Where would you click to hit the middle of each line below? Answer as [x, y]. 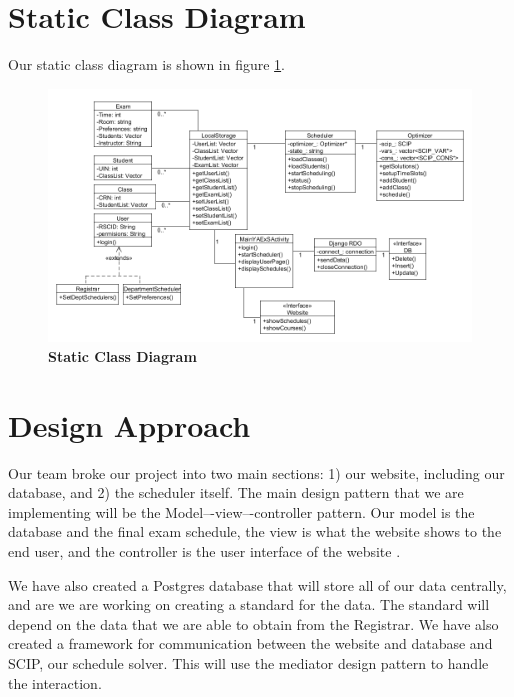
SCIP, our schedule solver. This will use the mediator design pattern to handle [248, 662]
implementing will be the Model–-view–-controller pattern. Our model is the [241, 511]
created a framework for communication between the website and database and [250, 643]
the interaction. [55, 682]
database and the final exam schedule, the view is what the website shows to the [255, 531]
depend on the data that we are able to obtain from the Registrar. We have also [253, 623]
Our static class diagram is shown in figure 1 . [147, 64]
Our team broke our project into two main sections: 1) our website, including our [256, 472]
